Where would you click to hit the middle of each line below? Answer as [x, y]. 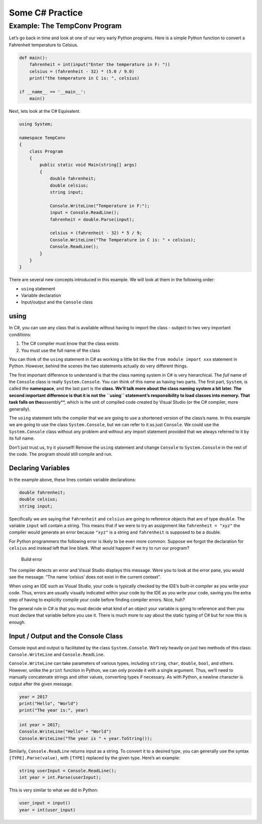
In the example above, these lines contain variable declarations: [73, 480]
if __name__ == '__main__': [52, 92]
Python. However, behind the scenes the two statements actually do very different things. [98, 366]
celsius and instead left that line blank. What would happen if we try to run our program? [99, 548]
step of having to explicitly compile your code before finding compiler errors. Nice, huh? [97, 600]
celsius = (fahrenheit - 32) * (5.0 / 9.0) [82, 71]
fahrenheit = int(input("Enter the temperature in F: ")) [100, 65]
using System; [36, 124]
